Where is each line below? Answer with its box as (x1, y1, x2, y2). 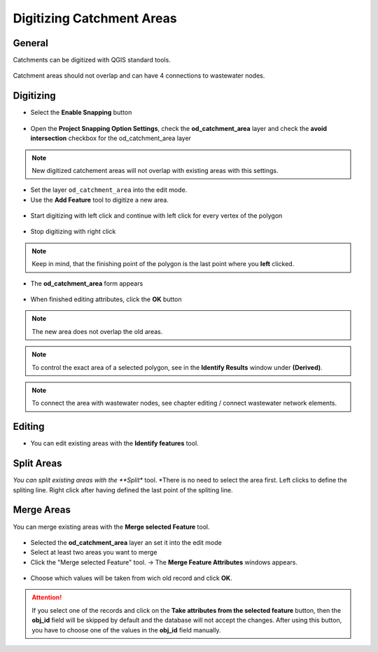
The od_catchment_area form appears (30, 279, 143, 287)
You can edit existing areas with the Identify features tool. (30, 439, 199, 448)
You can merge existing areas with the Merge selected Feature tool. (13, 522, 210, 531)
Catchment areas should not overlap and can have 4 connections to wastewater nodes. (13, 71, 265, 80)
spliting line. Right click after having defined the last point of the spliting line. (13, 485, 233, 494)
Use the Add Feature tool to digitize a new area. (30, 195, 169, 204)
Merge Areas (13, 504, 71, 516)
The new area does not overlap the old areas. (31, 327, 163, 335)
